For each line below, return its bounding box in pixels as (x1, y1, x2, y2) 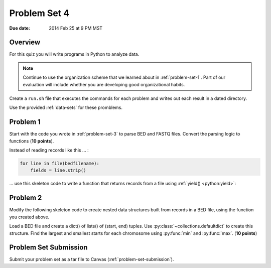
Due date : (9, 25, 30, 31)
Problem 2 (9, 194, 42, 202)
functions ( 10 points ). (9, 138, 54, 144)
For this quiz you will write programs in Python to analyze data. (9, 51, 140, 57)
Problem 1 (9, 118, 41, 126)
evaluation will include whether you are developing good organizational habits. (23, 81, 185, 87)
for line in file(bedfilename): (20, 161, 100, 167)
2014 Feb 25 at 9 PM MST (49, 25, 103, 31)
